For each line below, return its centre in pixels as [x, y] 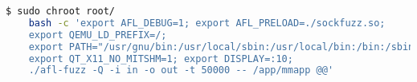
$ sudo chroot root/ [61, 11]
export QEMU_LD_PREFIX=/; [98, 35]
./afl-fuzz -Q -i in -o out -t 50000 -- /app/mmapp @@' [181, 70]
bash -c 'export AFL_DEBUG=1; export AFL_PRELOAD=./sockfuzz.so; [207, 23]
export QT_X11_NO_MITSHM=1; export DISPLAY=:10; [161, 59]
